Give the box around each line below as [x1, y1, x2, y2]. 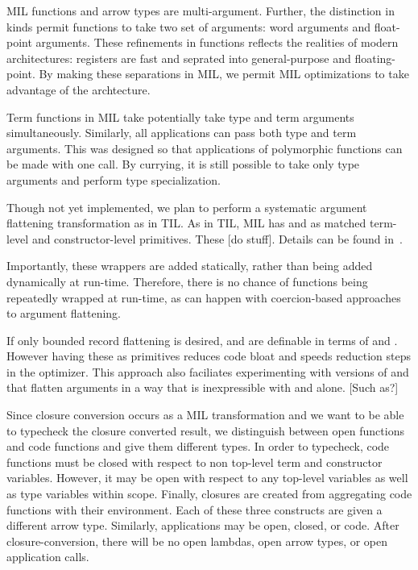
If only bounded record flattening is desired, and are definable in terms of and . [6, 331, 398, 348]
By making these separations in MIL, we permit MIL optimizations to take [39, 65, 409, 82]
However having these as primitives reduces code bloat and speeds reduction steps [6, 347, 411, 364]
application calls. [6, 548, 89, 565]
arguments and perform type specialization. [6, 171, 221, 188]
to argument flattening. [6, 305, 122, 322]
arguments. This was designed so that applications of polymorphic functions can [6, 139, 403, 156]
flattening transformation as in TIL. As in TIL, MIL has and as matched [6, 214, 366, 231]
